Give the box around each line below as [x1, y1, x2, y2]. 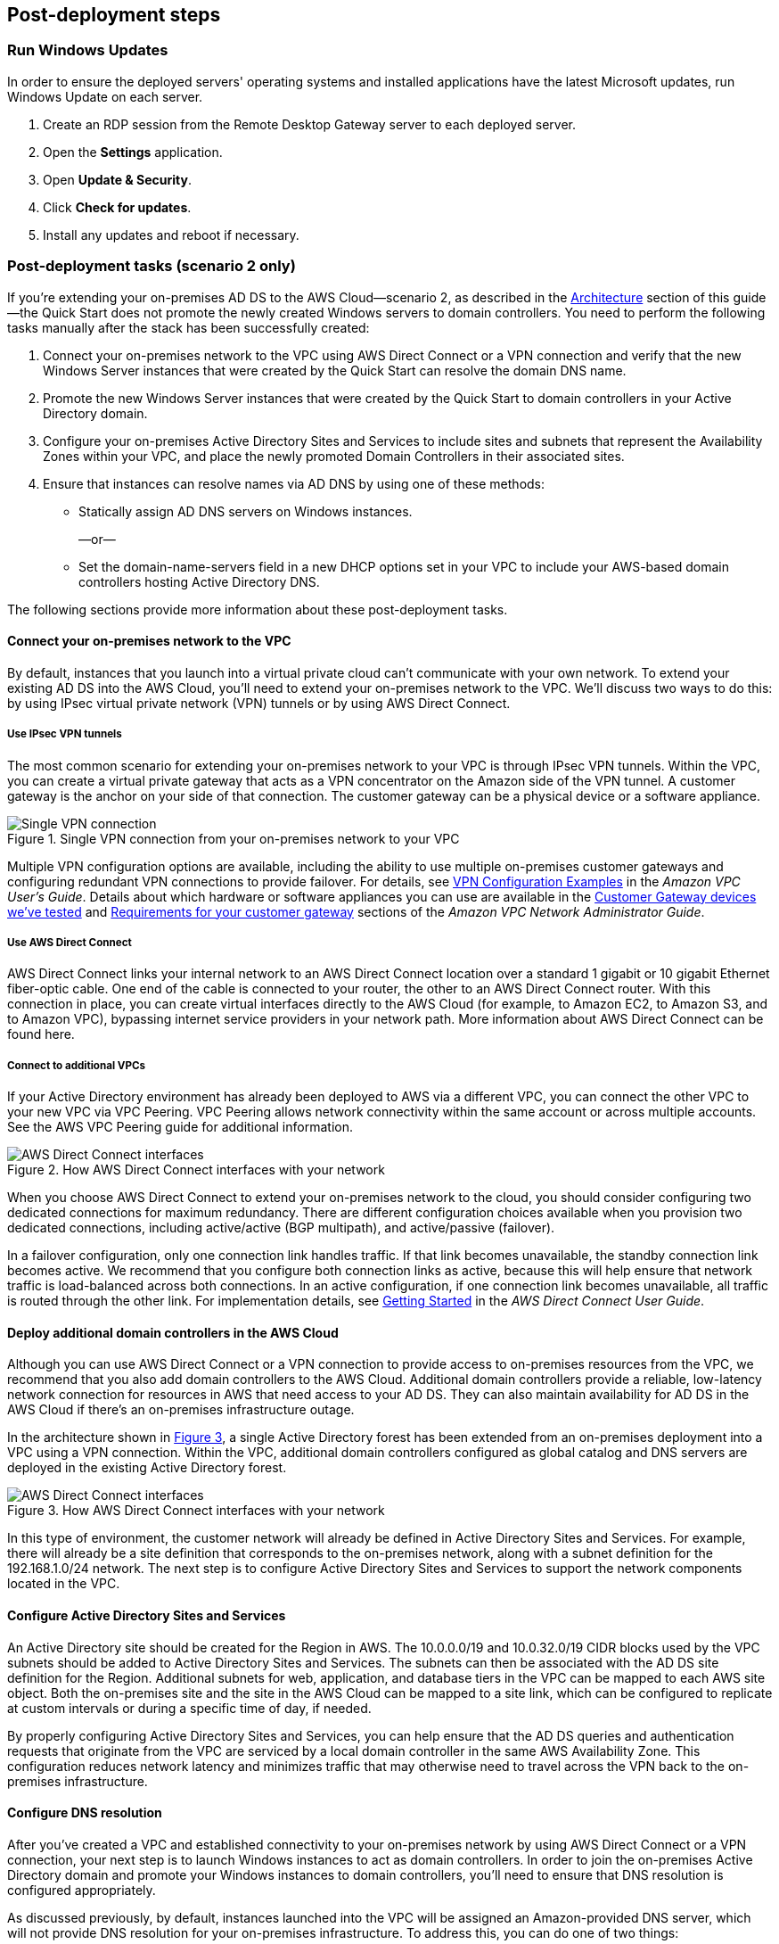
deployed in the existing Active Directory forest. [7, 1460, 287, 1476]
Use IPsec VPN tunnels [7, 728, 122, 741]
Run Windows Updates [7, 41, 168, 60]
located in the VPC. [7, 1576, 120, 1592]
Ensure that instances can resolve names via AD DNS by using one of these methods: [43, 475, 545, 491]
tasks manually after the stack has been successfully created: [7, 319, 370, 335]
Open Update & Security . [43, 171, 192, 187]
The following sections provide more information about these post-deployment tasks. [7, 601, 508, 617]
